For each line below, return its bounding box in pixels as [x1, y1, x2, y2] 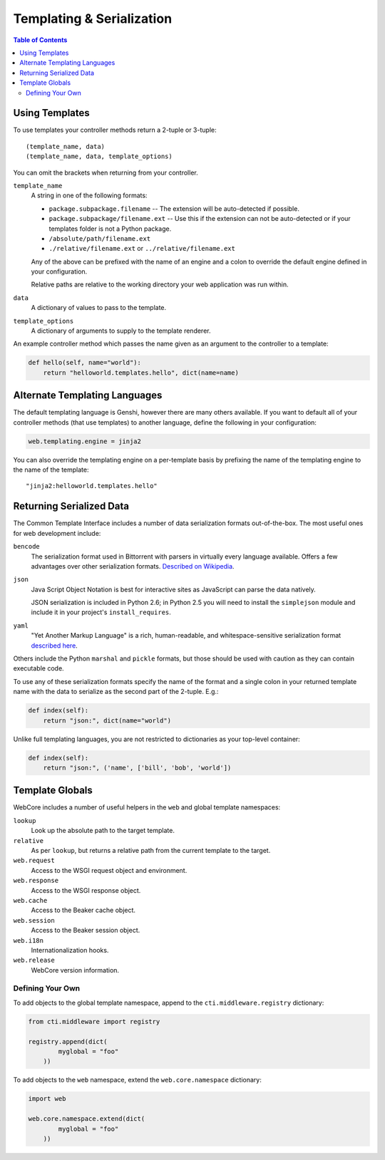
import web [28, 1094, 66, 1103]
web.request [13, 856, 55, 865]
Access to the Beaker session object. [31, 926, 140, 935]
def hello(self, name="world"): [28, 358, 142, 367]
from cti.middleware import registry [28, 1017, 160, 1025]
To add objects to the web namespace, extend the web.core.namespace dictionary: [13, 1076, 262, 1084]
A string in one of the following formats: [31, 191, 148, 200]
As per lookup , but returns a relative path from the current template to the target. [31, 846, 271, 855]
